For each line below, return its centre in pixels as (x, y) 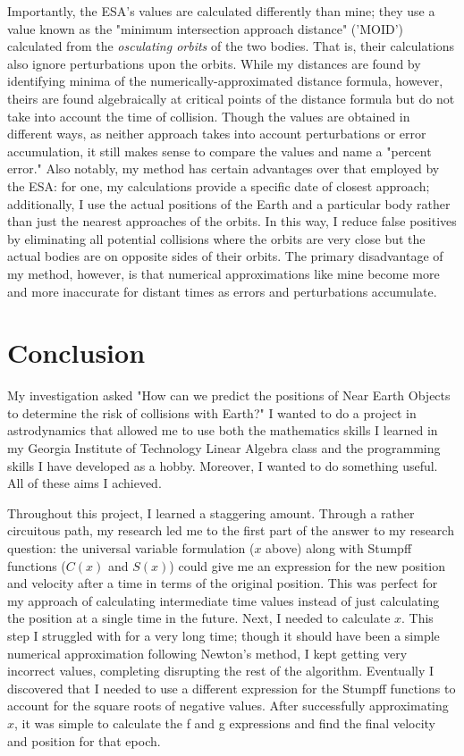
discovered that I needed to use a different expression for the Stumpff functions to (232, 688)
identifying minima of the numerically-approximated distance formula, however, (225, 81)
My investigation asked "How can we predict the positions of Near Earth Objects (229, 395)
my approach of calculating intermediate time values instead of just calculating (224, 600)
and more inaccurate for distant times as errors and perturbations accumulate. (222, 291)
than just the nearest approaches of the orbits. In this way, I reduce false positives (232, 221)
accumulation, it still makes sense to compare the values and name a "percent (219, 151)
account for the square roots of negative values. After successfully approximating (228, 706)
